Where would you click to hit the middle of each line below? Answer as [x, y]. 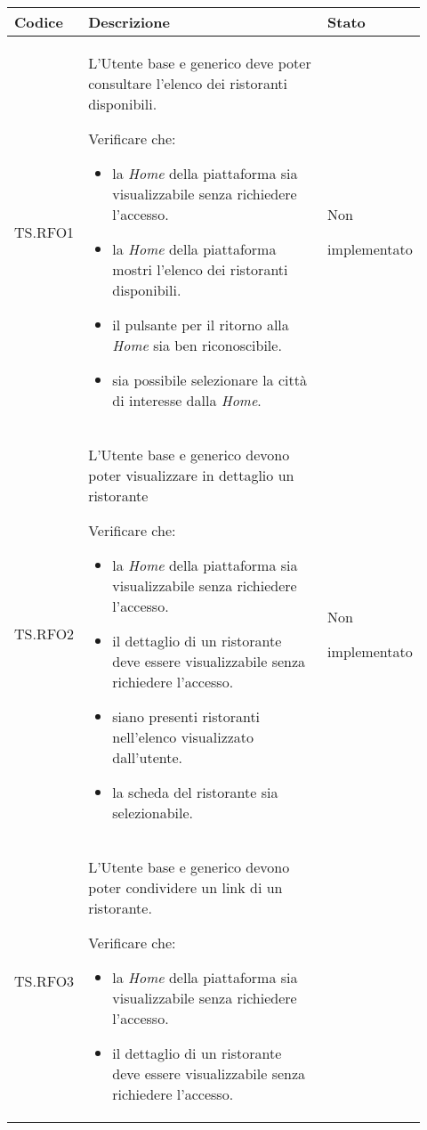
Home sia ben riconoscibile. [197, 345]
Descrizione [129, 22]
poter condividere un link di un [185, 887]
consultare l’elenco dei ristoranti [188, 83]
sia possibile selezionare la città [209, 380]
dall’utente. [148, 757]
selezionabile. [153, 813]
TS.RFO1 [44, 232]
